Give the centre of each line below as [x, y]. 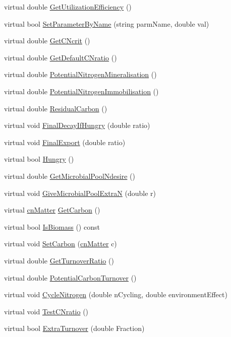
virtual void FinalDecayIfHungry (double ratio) [77, 125]
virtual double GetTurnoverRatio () [59, 260]
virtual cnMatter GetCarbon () [52, 210]
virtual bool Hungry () [39, 159]
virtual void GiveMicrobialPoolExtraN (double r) [80, 193]
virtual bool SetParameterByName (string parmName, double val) [107, 23]
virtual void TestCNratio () [46, 311]
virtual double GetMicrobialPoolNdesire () [70, 176]
